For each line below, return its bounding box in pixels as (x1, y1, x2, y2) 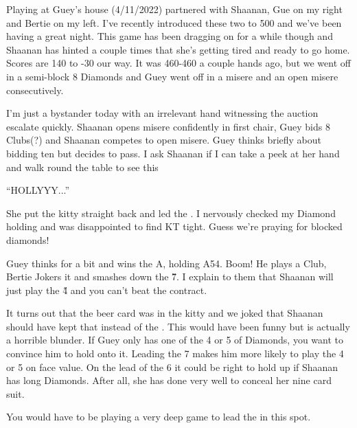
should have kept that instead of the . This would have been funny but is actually (6, 319, 350, 333)
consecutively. (6, 82, 64, 97)
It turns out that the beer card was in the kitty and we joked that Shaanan (6, 306, 323, 320)
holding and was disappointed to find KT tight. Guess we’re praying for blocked (6, 219, 343, 234)
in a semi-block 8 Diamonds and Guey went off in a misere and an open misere (6, 69, 338, 83)
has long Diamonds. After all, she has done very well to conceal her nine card (6, 373, 332, 387)
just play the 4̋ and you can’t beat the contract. (6, 282, 207, 297)
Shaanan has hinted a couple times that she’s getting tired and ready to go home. (6, 42, 350, 56)
